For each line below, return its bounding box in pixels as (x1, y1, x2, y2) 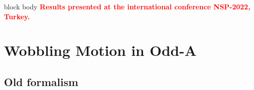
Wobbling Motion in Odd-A (4, 40, 197, 60)
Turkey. (4, 11, 30, 21)
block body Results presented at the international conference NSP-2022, (4, 1, 251, 11)
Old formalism (4, 74, 78, 89)
